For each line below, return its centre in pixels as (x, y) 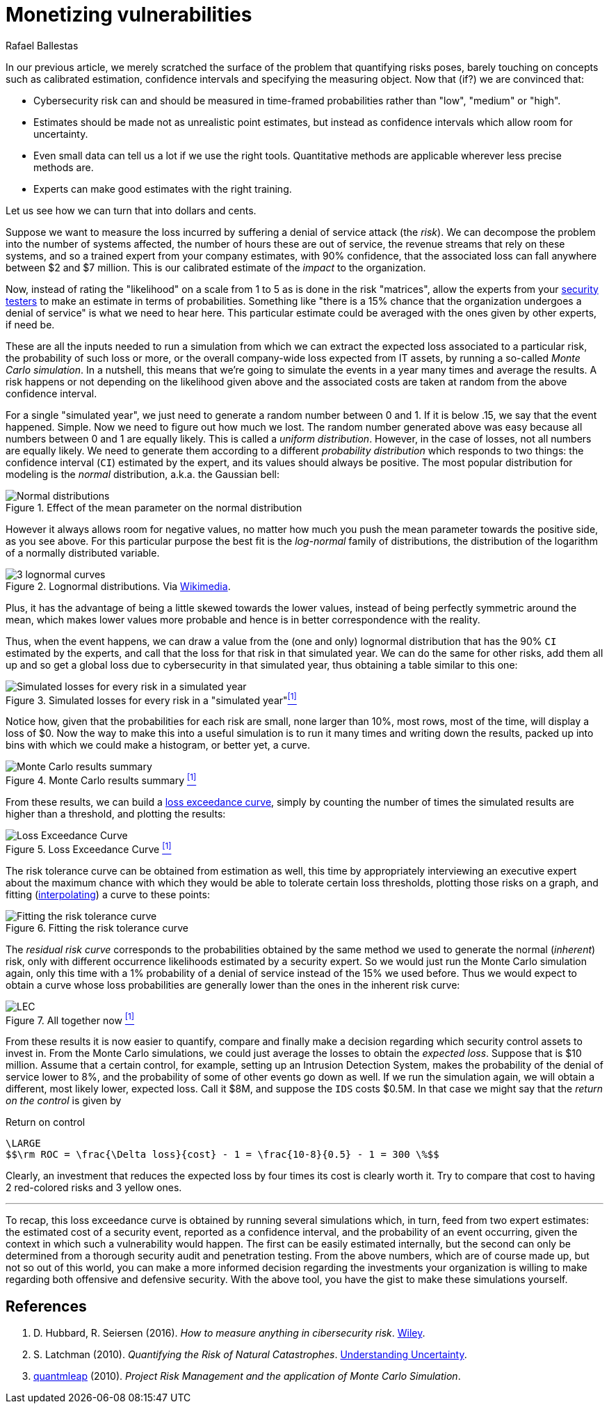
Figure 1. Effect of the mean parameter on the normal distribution (154, 507)
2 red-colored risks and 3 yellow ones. (94, 1188)
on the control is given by (64, 1101)
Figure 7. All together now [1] (70, 1019)
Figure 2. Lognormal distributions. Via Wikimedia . (118, 586)
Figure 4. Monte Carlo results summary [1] (101, 780)
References (46, 1306)
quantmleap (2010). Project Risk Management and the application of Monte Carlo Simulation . (247, 1376)
